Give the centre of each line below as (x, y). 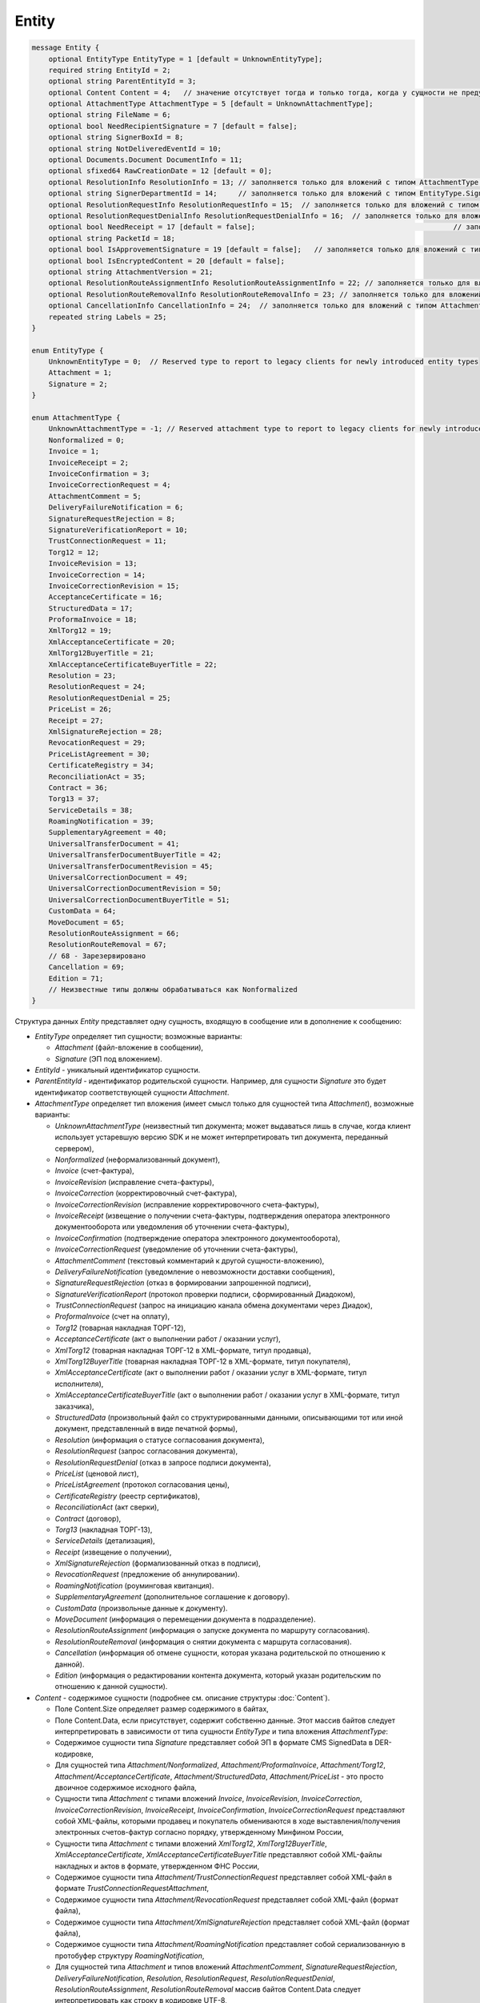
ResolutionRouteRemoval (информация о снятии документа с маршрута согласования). (203, 1642)
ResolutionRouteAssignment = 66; (114, 933)
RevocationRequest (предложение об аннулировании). (147, 1574)
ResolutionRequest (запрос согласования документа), (146, 1451)
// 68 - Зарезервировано (97, 956)
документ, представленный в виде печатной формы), (146, 1429)
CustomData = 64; (82, 911)
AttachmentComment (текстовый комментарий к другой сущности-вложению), (190, 1260)
